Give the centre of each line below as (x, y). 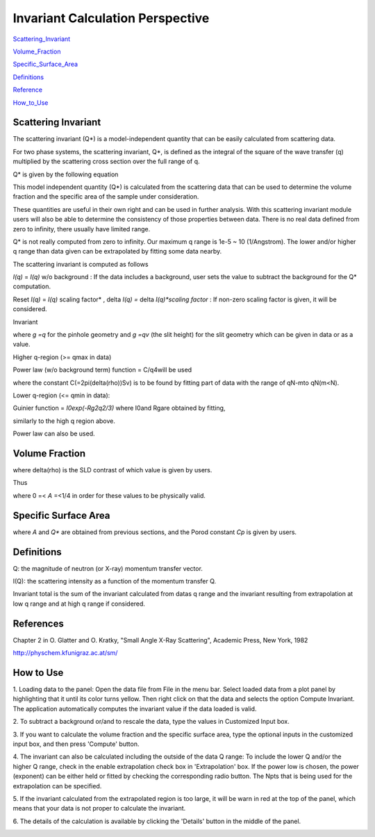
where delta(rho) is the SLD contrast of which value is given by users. (112, 470)
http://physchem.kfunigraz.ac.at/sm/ (65, 653)
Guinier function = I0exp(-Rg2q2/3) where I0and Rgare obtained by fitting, (119, 408)
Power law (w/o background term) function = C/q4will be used (102, 370)
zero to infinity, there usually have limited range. (82, 229)
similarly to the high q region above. (64, 421)
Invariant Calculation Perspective (111, 18)
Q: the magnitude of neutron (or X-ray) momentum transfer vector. (108, 568)
